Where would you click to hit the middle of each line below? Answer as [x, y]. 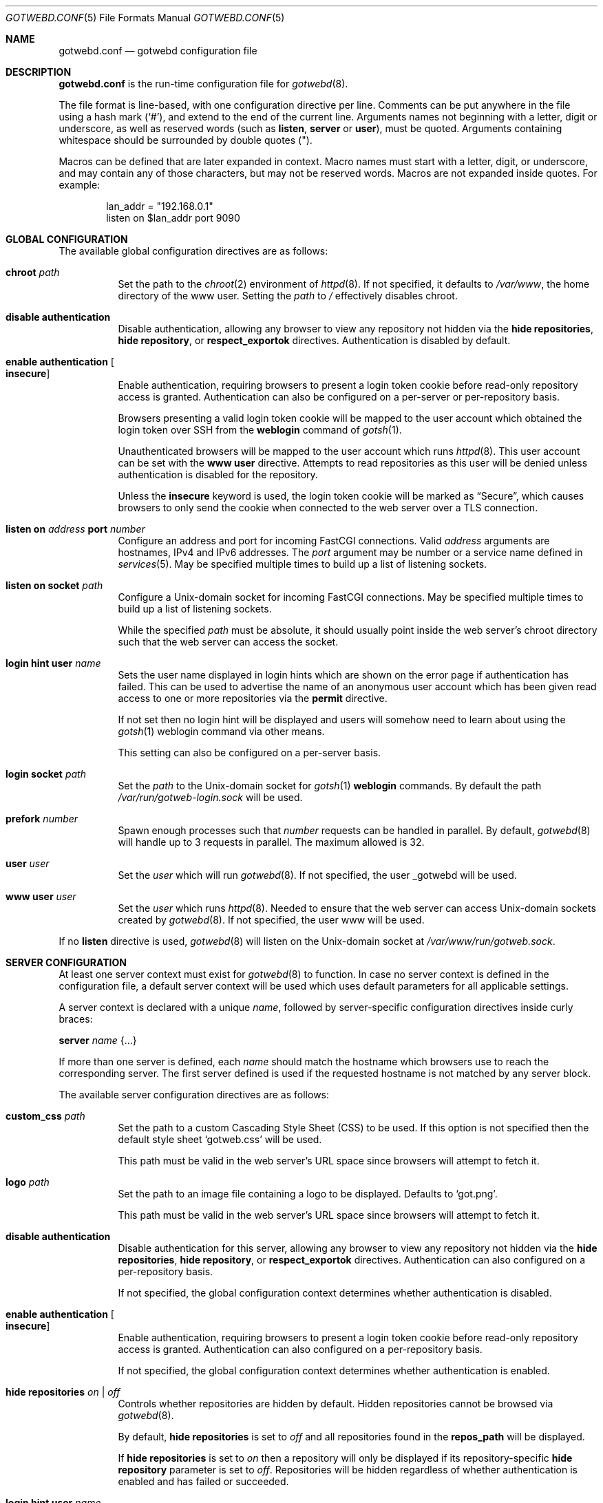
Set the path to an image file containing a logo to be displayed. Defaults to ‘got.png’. [308, 1194]
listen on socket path [54, 585]
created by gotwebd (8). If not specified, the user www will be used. [271, 920]
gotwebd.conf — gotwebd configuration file [158, 51]
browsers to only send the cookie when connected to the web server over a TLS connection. [328, 508]
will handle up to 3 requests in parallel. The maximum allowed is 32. [271, 842]
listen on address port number [75, 529]
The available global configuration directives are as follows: [193, 251]
